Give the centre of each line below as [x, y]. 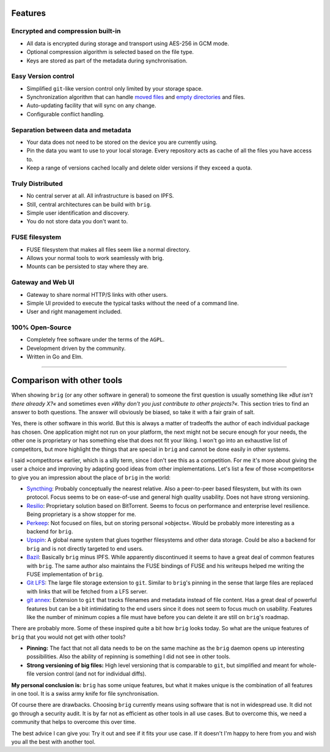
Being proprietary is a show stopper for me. [82, 515]
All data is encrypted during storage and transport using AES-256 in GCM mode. [128, 43]
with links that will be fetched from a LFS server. [87, 591]
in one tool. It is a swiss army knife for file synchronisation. [85, 694]
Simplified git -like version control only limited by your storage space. [115, 88]
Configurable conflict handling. [66, 114]
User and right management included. [74, 311]
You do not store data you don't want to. [77, 222]
